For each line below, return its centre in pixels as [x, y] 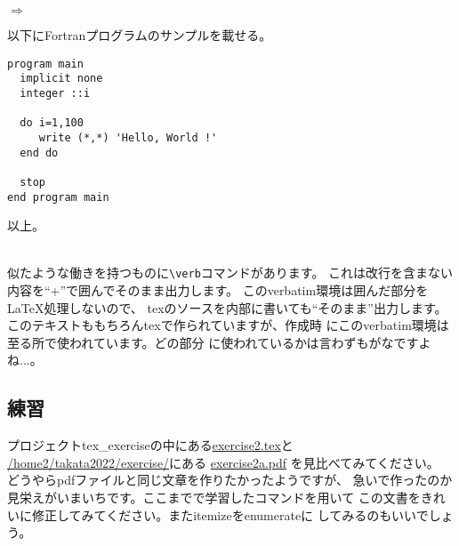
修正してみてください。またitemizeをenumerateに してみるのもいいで [230, 514]
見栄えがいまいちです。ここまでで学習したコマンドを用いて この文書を [214, 497]
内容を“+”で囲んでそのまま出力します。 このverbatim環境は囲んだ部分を [218, 290]
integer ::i [55, 93]
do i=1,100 [52, 123]
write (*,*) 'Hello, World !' [128, 137]
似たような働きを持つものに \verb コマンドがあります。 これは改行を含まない [230, 273]
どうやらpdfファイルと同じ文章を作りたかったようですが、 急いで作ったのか [230, 480]
